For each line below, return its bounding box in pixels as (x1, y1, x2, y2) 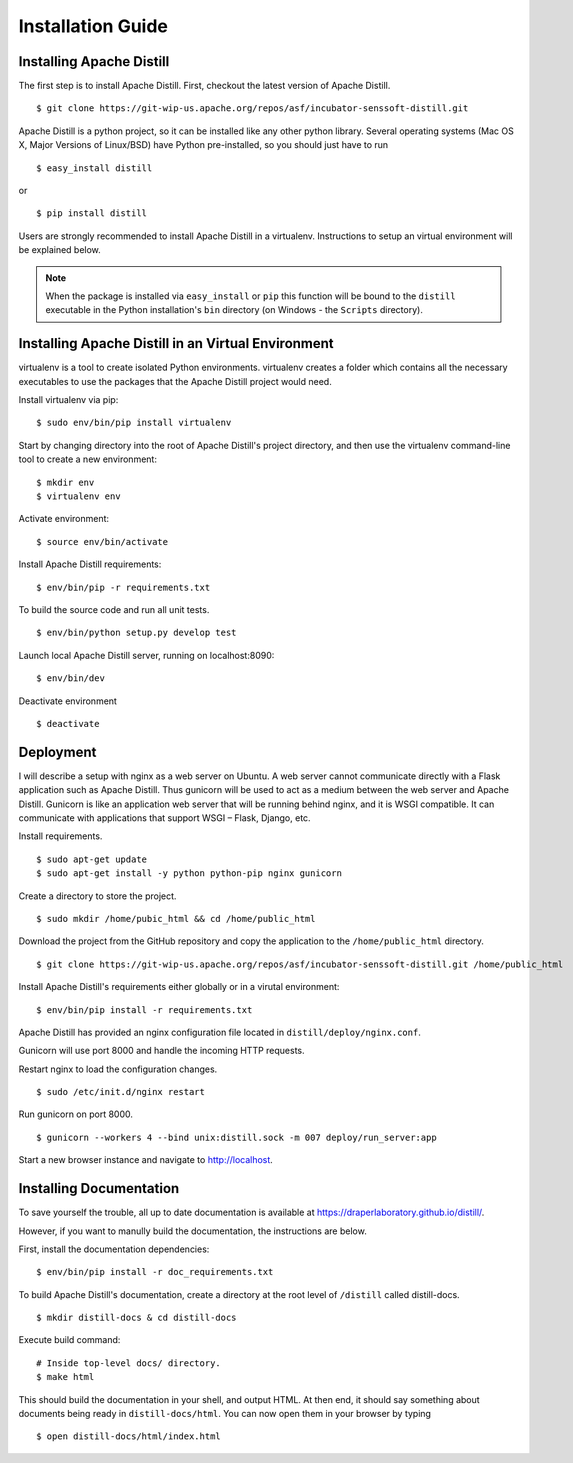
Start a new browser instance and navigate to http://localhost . (18, 1154, 274, 1166)
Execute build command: (18, 1334, 121, 1346)
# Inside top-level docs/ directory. (36, 1357, 222, 1369)
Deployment (18, 743, 97, 760)
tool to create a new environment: (18, 453, 157, 465)
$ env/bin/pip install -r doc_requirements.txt (36, 1266, 274, 1278)
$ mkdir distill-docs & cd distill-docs (36, 1312, 237, 1324)
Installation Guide (18, 15, 169, 37)
